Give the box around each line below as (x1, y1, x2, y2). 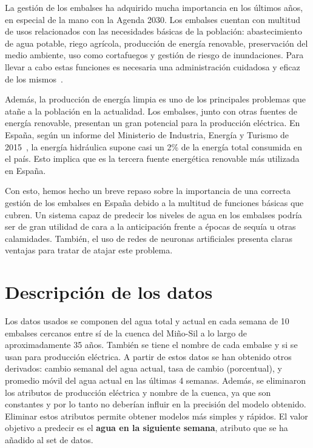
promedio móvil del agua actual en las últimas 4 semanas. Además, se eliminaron (5, 373, 306, 386)
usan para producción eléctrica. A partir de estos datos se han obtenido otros (5, 350, 292, 363)
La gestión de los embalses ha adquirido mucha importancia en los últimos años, (5, 1, 303, 13)
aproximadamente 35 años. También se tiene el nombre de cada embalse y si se (5, 338, 298, 351)
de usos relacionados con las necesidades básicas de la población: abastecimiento (5, 25, 302, 38)
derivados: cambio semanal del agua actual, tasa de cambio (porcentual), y (5, 362, 282, 375)
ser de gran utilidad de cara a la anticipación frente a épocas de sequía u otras (5, 220, 296, 233)
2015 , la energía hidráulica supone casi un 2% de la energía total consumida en (5, 140, 302, 153)
